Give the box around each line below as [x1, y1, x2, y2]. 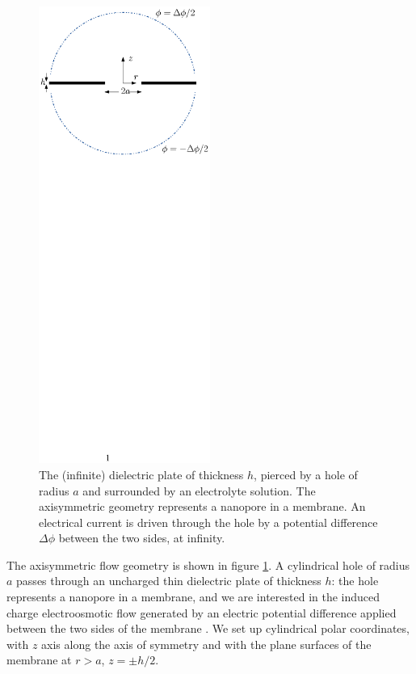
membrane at [6, 651, 72, 668]
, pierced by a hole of [254, 465, 358, 482]
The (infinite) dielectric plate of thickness [39, 465, 244, 482]
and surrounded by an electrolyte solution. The [82, 482, 316, 499]
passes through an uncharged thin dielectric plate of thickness [16, 572, 321, 589]
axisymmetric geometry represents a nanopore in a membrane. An [39, 498, 366, 515]
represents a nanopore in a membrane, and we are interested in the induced [6, 588, 380, 605]
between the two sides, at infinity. [58, 529, 225, 546]
